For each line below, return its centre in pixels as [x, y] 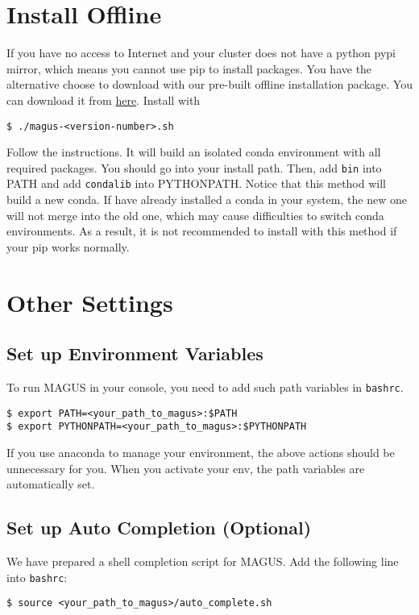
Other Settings [90, 302]
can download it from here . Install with [104, 100]
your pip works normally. [68, 246]
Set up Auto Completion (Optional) [159, 528]
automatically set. [51, 484]
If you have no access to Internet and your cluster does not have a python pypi [201, 53]
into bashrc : [37, 577]
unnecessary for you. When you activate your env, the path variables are [186, 468]
